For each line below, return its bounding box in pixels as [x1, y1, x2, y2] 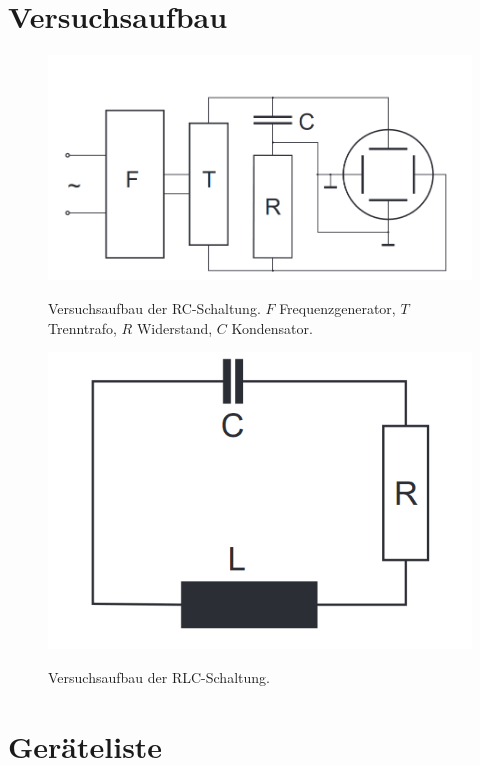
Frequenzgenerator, [279, 297, 396, 318]
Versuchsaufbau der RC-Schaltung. [48, 297, 261, 318]
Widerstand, [136, 317, 213, 338]
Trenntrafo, [48, 317, 117, 338]
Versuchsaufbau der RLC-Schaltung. [48, 666, 270, 687]
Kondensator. [231, 317, 313, 338]
